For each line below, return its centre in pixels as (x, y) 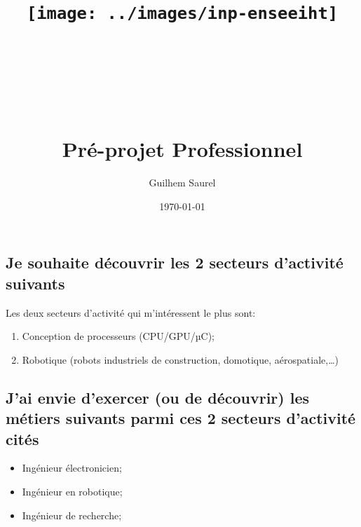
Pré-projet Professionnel (182, 149)
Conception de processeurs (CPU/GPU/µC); (118, 336)
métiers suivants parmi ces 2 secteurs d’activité (181, 418)
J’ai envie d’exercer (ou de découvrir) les (158, 397)
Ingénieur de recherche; (72, 515)
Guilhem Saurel (182, 183)
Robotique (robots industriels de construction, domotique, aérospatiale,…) (180, 359)
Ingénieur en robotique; (72, 491)
